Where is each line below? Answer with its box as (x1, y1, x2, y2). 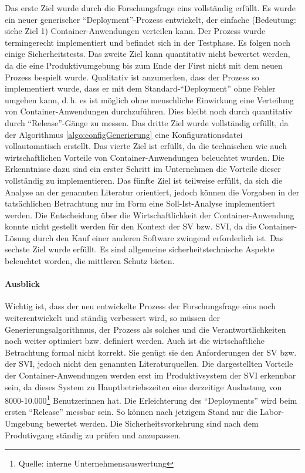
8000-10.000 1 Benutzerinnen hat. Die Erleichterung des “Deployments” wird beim (5, 393, 297, 406)
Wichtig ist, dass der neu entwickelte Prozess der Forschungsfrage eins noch (5, 300, 276, 312)
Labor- (260, 406, 284, 418)
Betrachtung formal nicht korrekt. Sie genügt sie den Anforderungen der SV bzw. (5, 346, 297, 358)
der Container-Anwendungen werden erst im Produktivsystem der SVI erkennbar (5, 369, 296, 381)
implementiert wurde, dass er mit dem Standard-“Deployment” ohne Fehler (5, 82, 276, 94)
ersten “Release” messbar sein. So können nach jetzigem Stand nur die (5, 406, 257, 418)
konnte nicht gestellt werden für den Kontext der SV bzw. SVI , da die (5, 220, 256, 232)
